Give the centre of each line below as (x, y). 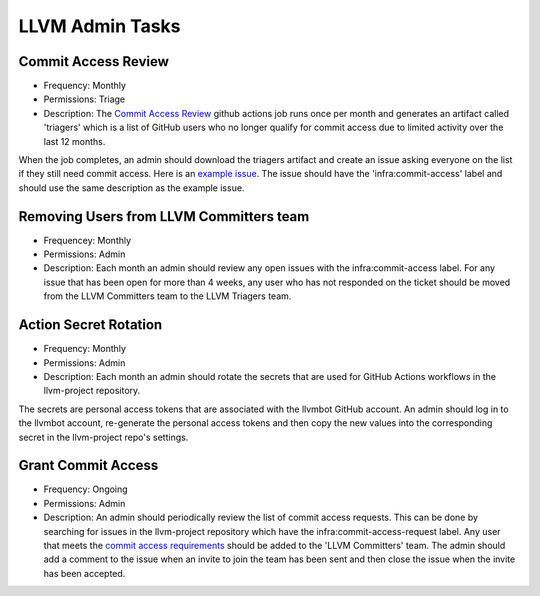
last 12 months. (74, 141)
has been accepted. (84, 573)
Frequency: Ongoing (86, 489)
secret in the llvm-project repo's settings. (103, 437)
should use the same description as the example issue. (131, 187)
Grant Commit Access (88, 465)
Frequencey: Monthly (87, 240)
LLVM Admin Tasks (99, 26)
